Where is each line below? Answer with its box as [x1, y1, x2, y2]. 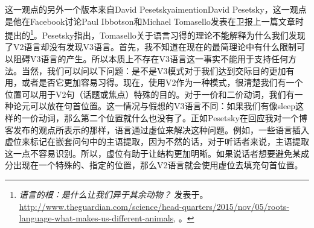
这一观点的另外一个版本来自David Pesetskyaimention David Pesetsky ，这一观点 [5, 3, 307, 15]
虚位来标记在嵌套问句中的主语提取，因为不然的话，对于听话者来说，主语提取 [5, 135, 309, 148]
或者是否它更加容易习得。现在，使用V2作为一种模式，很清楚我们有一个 [21, 76, 303, 89]
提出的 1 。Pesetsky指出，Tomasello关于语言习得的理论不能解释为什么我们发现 [5, 27, 306, 41]
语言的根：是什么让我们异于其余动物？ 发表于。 [19, 188, 208, 200]
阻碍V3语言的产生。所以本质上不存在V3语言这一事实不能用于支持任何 [13, 52, 288, 65]
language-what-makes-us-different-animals [19, 212, 174, 224]
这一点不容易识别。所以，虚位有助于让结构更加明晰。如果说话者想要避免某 [5, 147, 301, 159]
